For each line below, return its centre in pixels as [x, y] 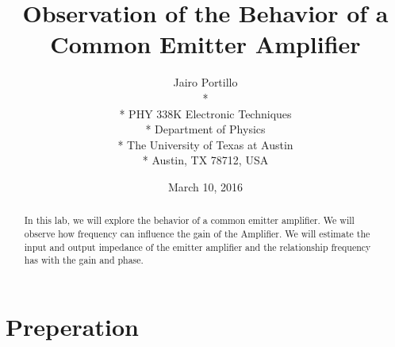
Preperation [72, 326]
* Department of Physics [205, 129]
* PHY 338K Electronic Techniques [205, 113]
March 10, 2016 [205, 186]
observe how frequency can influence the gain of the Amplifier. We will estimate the [197, 233]
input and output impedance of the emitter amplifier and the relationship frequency [197, 247]
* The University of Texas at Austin [205, 144]
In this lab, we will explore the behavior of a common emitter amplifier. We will [189, 220]
